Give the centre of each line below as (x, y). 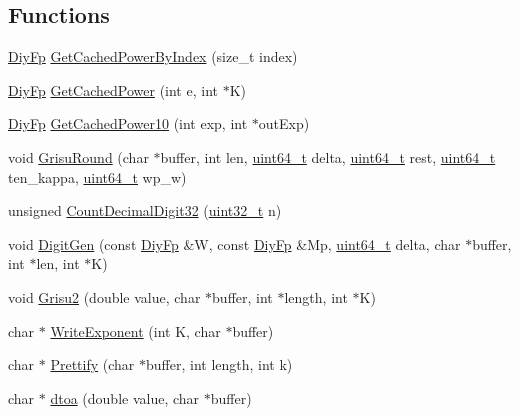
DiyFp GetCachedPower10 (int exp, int (128, 123)
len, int (58, 263)
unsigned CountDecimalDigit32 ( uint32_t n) (145, 210)
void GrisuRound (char (78, 156)
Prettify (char (92, 364)
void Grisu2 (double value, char (104, 296)
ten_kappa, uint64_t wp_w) (97, 176)
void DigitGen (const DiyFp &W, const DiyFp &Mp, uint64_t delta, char (234, 243)
